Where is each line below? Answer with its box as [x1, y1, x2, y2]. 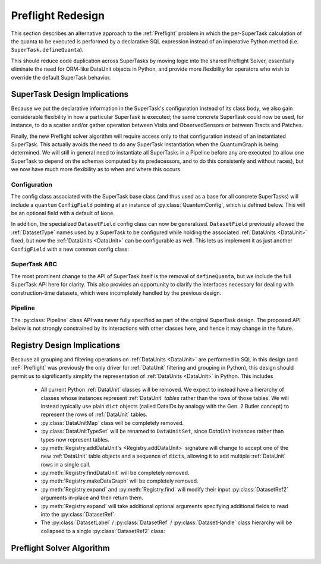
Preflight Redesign [11, 9, 105, 22]
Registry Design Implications [11, 340, 120, 350]
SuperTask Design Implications [11, 89, 129, 99]
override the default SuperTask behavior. [11, 74, 111, 81]
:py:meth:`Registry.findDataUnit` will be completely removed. [40, 470, 190, 477]
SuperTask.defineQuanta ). [11, 46, 84, 53]
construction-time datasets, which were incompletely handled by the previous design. [11, 289, 222, 297]
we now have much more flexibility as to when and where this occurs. [11, 166, 182, 173]
